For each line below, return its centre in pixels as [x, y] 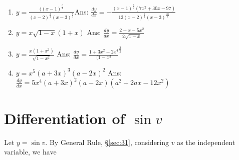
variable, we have [30, 152]
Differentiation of [65, 118]
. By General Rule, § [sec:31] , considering [107, 142]
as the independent [206, 142]
